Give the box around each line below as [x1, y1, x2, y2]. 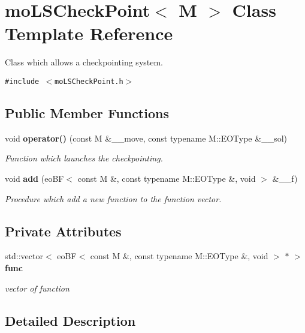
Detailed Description [5, 311, 136, 329]
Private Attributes [5, 221, 122, 240]
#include [5, 77, 40, 86]
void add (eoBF [5, 172, 64, 184]
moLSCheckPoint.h [55, 77, 123, 86]
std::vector [5, 250, 43, 262]
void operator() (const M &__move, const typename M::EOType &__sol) [5, 131, 287, 144]
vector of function [5, 281, 70, 294]
